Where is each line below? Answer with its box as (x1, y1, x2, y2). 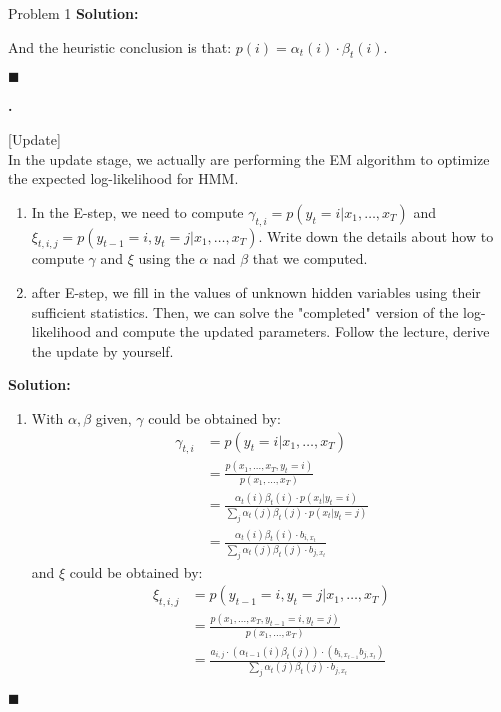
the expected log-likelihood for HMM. (8, 168, 239, 189)
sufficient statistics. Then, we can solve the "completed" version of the (31, 301, 459, 322)
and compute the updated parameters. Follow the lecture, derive (95, 321, 490, 342)
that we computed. (252, 248, 368, 269)
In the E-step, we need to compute (31, 201, 244, 222)
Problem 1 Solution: (8, 3, 139, 23)
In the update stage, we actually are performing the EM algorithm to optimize (8, 148, 490, 169)
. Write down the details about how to (258, 225, 494, 246)
